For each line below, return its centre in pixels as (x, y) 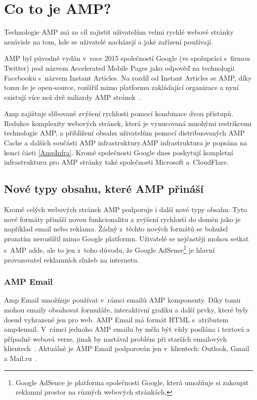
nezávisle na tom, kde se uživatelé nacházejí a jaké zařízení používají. (108, 41)
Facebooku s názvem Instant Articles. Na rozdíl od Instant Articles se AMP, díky (128, 77)
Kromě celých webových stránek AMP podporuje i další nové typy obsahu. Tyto (126, 209)
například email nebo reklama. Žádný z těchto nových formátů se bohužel (116, 229)
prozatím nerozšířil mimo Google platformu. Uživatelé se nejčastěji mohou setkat (127, 238)
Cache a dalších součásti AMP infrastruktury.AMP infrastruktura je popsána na (126, 143)
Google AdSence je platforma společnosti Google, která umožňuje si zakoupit (132, 382)
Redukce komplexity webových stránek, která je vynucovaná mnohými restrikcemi (128, 123)
